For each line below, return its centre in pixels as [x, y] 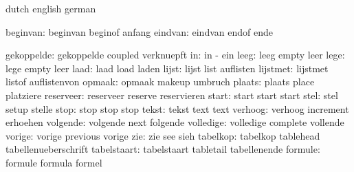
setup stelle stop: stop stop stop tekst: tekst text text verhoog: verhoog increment [177, 108]
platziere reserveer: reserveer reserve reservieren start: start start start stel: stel [172, 95]
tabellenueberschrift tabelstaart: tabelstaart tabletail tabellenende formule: [163, 149]
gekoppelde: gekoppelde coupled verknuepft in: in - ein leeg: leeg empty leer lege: [175, 55]
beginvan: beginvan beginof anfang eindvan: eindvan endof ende [139, 31]
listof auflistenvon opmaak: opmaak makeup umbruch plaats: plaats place [160, 82]
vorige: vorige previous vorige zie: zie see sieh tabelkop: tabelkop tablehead [163, 135]
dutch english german [51, 8]
